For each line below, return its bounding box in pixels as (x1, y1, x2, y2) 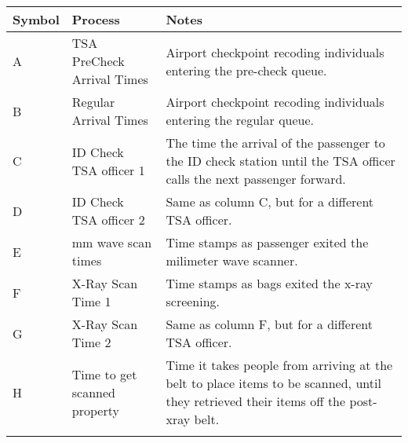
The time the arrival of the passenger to (166, 134, 385, 152)
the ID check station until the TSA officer (166, 152, 395, 170)
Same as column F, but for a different (166, 315, 373, 333)
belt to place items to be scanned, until (166, 374, 381, 392)
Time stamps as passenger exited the (166, 233, 369, 251)
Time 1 (71, 292, 111, 310)
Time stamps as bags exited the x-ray (166, 274, 373, 292)
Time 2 (71, 333, 111, 351)
